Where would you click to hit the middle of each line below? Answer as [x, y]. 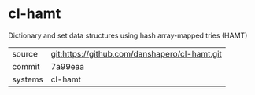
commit [26, 66]
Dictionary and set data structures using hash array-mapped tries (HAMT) [128, 35]
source [25, 53]
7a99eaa [68, 66]
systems [28, 79]
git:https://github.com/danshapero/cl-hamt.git [137, 53]
